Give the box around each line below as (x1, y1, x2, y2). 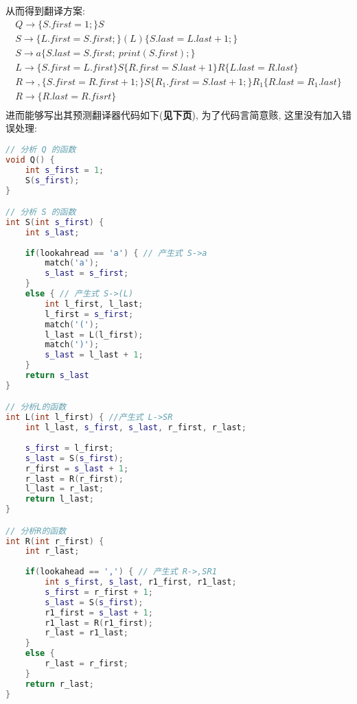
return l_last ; (25, 494, 94, 504)
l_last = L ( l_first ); (45, 329, 143, 340)
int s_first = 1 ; (25, 165, 104, 175)
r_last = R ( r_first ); (25, 473, 124, 484)
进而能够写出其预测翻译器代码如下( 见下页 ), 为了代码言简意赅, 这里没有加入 (5, 107, 343, 121)
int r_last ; (25, 546, 80, 556)
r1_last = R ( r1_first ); (45, 618, 153, 628)
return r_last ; (25, 679, 94, 689)
